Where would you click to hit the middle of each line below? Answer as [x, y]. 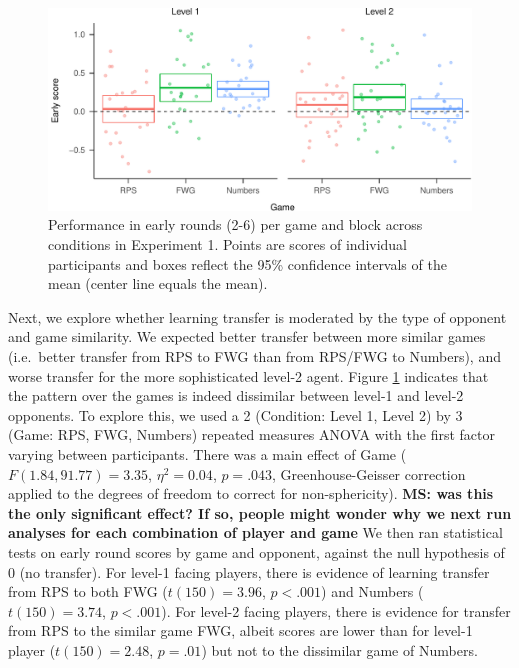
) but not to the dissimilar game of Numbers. [339, 649]
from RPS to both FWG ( [88, 591]
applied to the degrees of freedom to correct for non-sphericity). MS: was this [251, 493]
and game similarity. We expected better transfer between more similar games [247, 336]
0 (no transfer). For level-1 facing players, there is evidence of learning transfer [249, 571]
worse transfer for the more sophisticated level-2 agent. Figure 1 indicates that [248, 375]
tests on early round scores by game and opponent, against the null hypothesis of [256, 551]
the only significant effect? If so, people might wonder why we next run [260, 512]
